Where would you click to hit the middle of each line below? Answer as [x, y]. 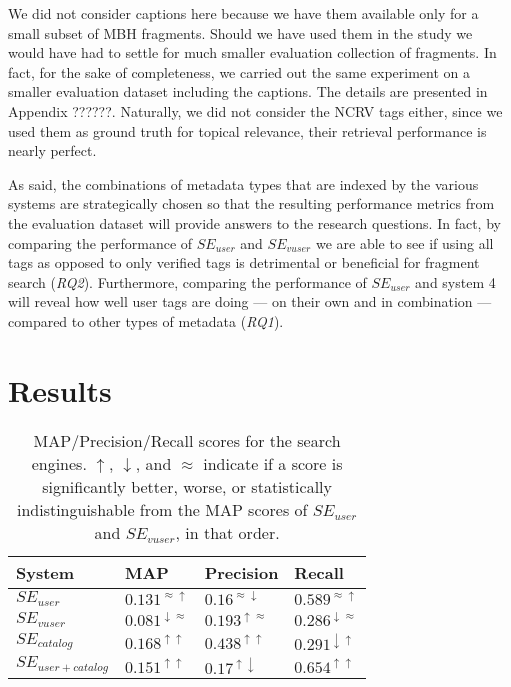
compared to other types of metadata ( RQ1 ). [146, 320]
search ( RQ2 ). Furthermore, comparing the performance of [187, 281]
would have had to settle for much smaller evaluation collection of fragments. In [252, 52]
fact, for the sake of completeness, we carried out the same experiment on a [239, 71]
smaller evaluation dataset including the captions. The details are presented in [248, 91]
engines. [59, 463]
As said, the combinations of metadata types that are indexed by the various [243, 183]
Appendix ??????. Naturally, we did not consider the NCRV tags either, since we [255, 110]
